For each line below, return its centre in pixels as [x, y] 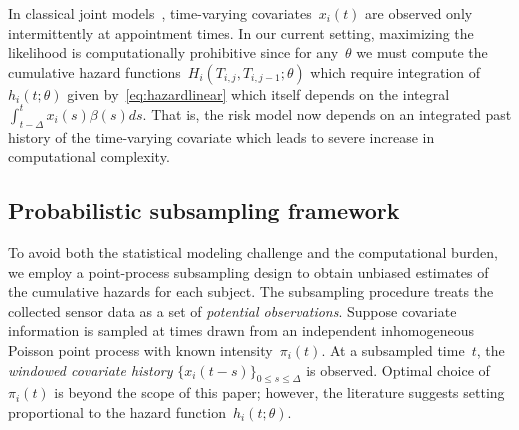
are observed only [419, 13]
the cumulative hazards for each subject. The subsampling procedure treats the [251, 291]
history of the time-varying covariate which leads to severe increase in [221, 136]
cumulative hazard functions [94, 71]
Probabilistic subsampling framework [204, 210]
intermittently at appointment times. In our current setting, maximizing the [241, 32]
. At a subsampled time [393, 350]
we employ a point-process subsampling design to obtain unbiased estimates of [248, 271]
